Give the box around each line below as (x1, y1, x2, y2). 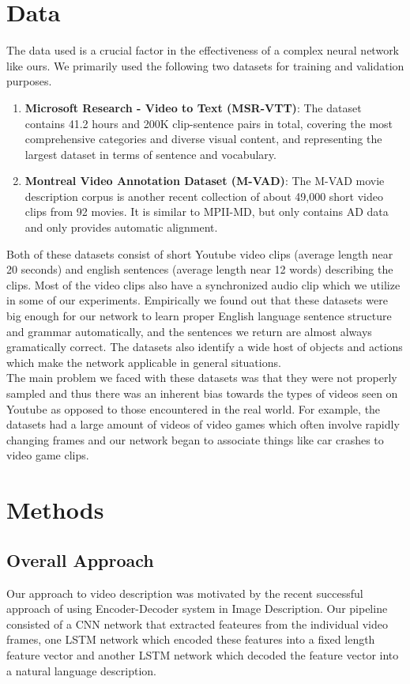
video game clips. (6, 447, 89, 463)
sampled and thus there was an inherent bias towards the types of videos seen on (6, 385, 398, 401)
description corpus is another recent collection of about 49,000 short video (24, 187, 383, 204)
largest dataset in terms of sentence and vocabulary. (24, 145, 276, 162)
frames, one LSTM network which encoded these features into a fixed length (6, 631, 375, 648)
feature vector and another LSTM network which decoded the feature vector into (6, 646, 399, 663)
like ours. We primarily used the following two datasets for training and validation (6, 57, 404, 74)
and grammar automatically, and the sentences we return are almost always (6, 323, 372, 339)
